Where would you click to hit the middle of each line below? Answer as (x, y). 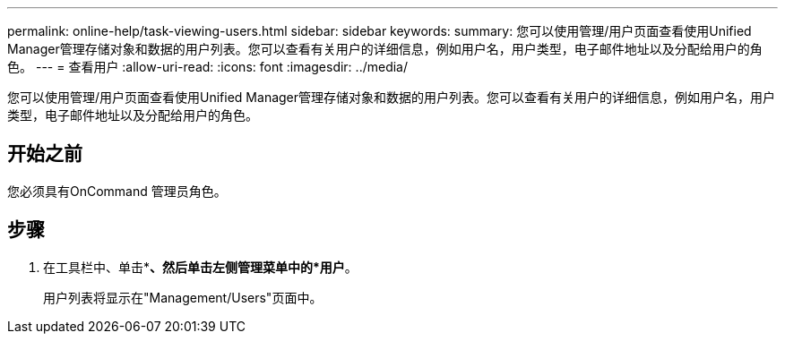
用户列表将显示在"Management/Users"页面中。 (183, 297)
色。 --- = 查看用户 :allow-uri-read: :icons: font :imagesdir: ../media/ (208, 67)
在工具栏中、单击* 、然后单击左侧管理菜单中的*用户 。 (200, 267)
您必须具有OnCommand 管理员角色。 (117, 191)
